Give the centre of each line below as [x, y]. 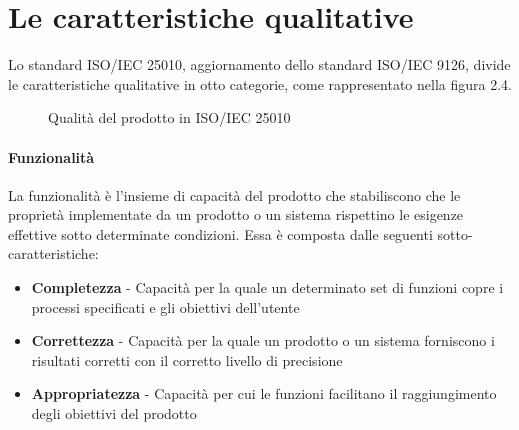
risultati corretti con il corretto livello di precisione [187, 359]
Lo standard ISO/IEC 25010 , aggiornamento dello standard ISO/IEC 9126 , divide [259, 64]
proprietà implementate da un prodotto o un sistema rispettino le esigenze [236, 214]
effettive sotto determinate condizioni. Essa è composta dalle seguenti [220, 233]
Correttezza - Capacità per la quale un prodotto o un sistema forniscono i [263, 340]
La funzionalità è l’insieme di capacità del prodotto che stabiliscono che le [234, 194]
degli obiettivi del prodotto [114, 413]
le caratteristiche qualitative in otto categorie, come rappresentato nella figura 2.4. [260, 83]
